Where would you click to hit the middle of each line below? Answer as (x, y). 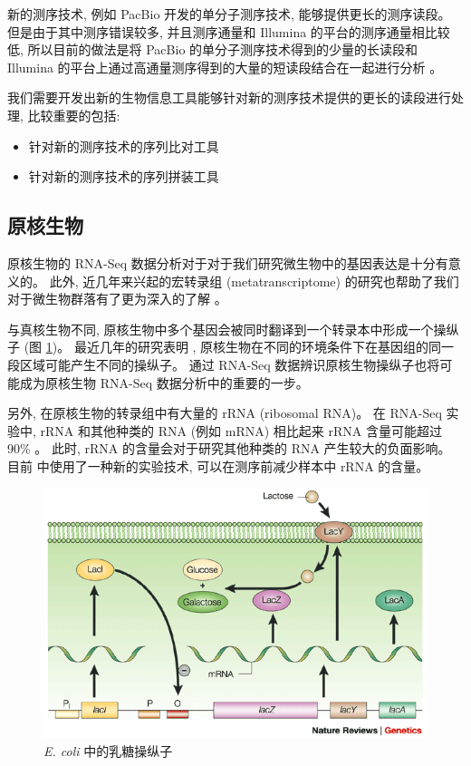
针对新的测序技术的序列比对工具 (124, 145)
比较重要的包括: (74, 115)
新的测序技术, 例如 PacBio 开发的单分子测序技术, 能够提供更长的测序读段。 (229, 14)
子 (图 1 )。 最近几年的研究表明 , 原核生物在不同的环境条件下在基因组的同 (225, 347)
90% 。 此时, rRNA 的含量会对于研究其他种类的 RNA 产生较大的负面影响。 (229, 448)
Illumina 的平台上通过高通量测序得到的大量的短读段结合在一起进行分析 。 (225, 67)
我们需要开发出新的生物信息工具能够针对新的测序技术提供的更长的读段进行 (229, 97)
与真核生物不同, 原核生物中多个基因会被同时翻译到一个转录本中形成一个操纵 (233, 329)
